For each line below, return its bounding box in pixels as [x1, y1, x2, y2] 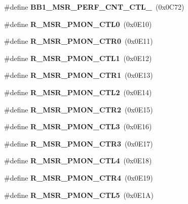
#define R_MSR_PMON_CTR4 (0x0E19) [4, 172, 153, 183]
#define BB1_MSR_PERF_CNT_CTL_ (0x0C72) [4, 2, 184, 12]
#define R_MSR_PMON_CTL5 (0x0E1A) [4, 189, 154, 200]
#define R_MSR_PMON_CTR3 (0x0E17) [4, 138, 153, 149]
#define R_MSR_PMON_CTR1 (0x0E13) [4, 70, 153, 80]
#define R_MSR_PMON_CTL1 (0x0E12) [4, 52, 152, 63]
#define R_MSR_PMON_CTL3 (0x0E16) [4, 121, 152, 132]
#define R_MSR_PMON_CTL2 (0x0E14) [4, 86, 152, 97]
